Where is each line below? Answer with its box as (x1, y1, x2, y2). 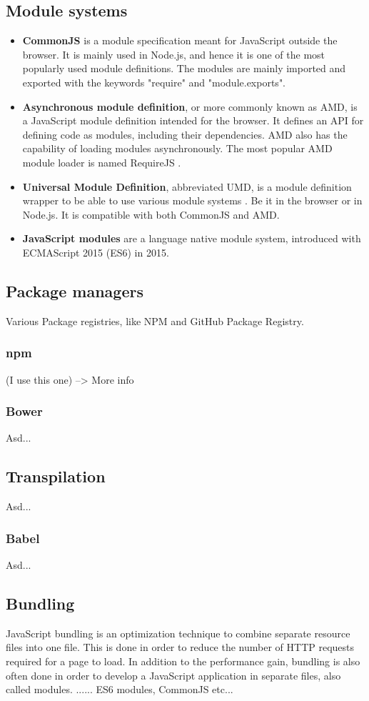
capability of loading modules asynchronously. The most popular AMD (22, 141, 333, 156)
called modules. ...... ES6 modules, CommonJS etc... (6, 682, 233, 697)
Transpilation (6, 465, 106, 487)
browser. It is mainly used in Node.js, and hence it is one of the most (22, 46, 325, 61)
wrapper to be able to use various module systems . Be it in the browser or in (22, 193, 363, 208)
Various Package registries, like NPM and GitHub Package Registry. (6, 313, 304, 328)
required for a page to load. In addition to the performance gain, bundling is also (6, 653, 360, 668)
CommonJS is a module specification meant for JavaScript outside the (22, 33, 338, 48)
